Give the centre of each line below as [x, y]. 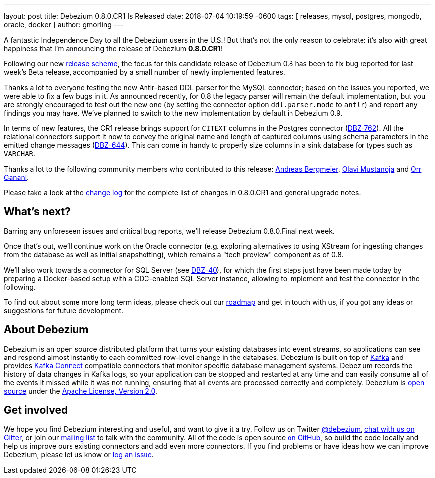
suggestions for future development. [64, 310]
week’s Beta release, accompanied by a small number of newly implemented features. [145, 72]
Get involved [36, 410]
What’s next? [37, 212]
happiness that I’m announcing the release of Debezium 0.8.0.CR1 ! [113, 48]
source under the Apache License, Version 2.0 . [81, 391]
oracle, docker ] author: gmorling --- [64, 25]
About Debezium [46, 330]
